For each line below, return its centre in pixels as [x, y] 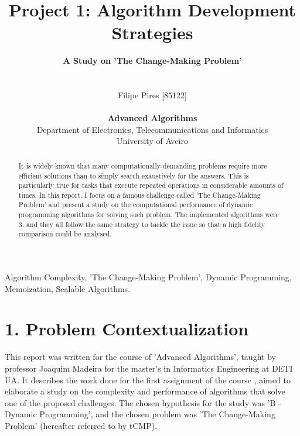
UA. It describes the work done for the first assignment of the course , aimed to [148, 380]
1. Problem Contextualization [127, 329]
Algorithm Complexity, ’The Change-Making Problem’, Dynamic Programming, [148, 277]
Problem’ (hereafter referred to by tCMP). [81, 425]
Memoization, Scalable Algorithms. [68, 288]
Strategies [152, 32]
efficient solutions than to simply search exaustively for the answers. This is [134, 175]
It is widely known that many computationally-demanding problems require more [143, 165]
